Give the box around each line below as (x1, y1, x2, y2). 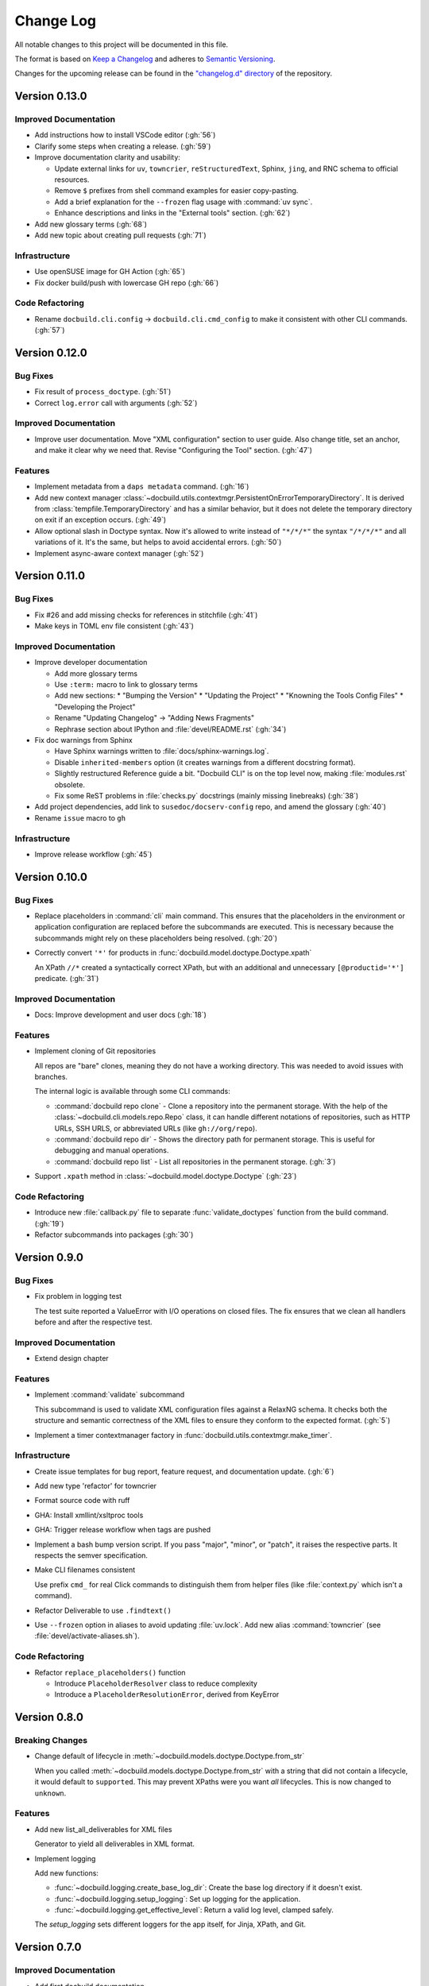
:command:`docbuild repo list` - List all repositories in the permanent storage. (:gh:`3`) (54, 1157, 336, 1166)
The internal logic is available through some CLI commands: (34, 1087, 230, 1096)
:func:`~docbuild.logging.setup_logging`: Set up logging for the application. (54, 1894, 301, 1903)
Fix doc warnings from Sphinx (34, 736, 133, 745)
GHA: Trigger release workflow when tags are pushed (34, 1525, 211, 1535)
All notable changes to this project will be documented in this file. (14, 40, 229, 49)
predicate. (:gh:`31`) (34, 974, 99, 983)
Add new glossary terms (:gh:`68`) (34, 219, 147, 229)
